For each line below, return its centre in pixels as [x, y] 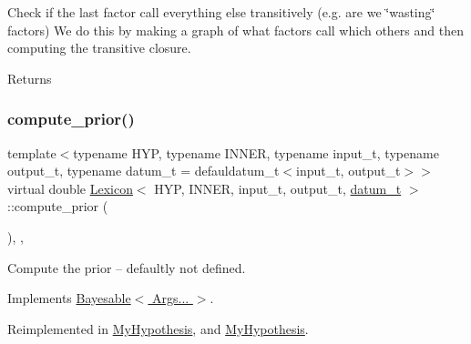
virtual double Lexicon [70, 188]
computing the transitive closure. [99, 48]
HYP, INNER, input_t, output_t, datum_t [278, 188]
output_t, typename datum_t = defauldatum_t [143, 171]
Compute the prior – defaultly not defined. [127, 267]
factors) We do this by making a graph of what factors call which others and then [235, 30]
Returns [30, 78]
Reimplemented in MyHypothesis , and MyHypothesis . [158, 328]
